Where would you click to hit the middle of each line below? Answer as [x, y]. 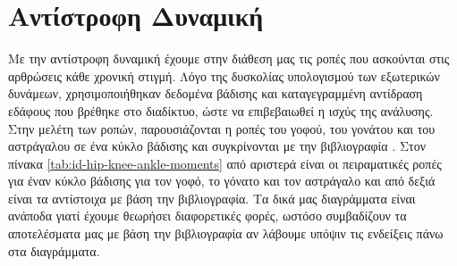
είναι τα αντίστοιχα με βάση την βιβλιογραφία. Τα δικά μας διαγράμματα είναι [212, 198]
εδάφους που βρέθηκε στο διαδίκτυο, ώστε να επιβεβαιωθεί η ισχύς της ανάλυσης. [221, 110]
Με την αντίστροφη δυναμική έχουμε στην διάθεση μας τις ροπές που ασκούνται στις [229, 58]
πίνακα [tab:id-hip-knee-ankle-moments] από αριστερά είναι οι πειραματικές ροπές [225, 163]
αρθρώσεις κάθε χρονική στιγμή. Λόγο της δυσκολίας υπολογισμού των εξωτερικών [224, 75]
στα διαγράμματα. [54, 250]
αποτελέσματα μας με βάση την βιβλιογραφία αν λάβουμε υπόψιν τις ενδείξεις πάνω [226, 233]
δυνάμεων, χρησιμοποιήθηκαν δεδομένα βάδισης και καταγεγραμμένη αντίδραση [216, 93]
